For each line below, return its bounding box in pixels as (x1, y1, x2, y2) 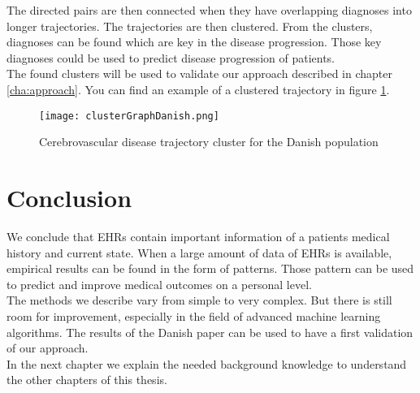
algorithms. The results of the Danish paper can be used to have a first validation (6, 323, 414, 340)
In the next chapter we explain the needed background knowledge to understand (6, 355, 407, 372)
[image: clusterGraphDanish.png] (39, 110, 219, 122)
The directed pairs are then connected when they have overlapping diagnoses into (6, 2, 412, 18)
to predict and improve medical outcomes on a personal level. (6, 275, 312, 292)
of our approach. (6, 339, 89, 356)
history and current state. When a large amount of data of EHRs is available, (6, 244, 392, 261)
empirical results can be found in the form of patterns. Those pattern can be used (6, 260, 414, 277)
